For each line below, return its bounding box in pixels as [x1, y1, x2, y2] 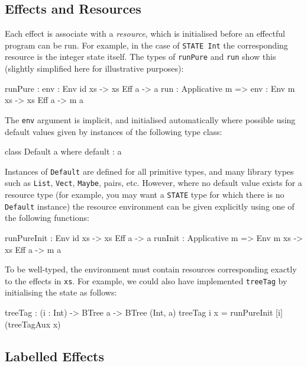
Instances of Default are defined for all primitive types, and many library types [5, 165, 294, 177]
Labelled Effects [5, 346, 105, 365]
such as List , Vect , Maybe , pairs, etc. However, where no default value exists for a [5, 176, 302, 189]
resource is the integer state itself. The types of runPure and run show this [5, 50, 276, 63]
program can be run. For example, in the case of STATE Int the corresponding [5, 38, 288, 51]
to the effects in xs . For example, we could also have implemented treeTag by [5, 274, 287, 287]
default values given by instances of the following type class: [5, 125, 222, 137]
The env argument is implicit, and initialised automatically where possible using [5, 113, 296, 126]
